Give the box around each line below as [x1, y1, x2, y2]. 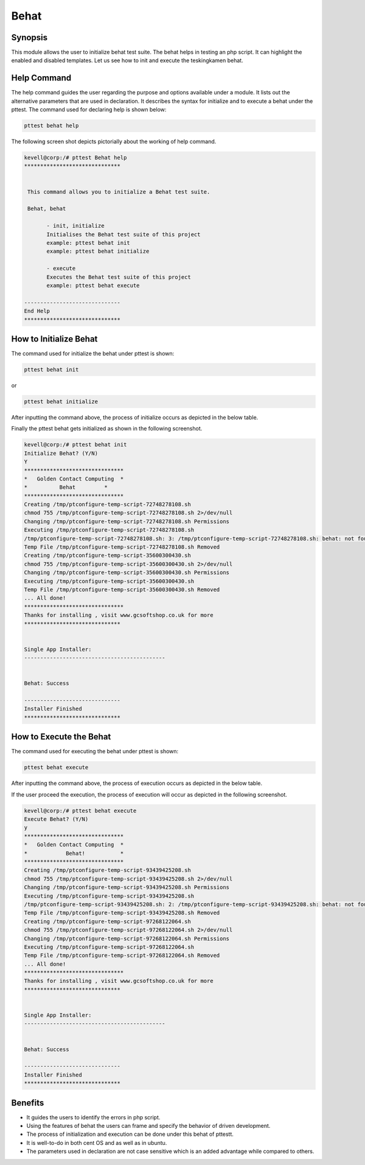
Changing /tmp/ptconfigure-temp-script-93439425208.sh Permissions [24, 884, 230, 891]
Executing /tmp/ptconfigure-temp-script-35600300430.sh [24, 577, 195, 585]
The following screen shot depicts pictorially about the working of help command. [11, 138, 217, 146]
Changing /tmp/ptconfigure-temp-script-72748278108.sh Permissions [24, 518, 230, 525]
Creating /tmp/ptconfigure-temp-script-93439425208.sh [24, 867, 191, 874]
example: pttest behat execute [46, 282, 140, 289]
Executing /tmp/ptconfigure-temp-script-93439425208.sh [24, 892, 195, 899]
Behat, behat [27, 205, 66, 213]
